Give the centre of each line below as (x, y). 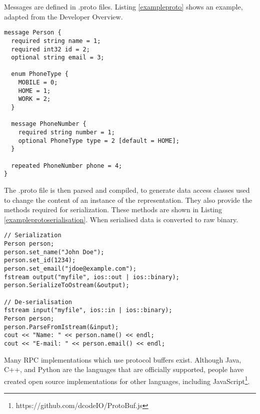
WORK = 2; (34, 99)
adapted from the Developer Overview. (63, 16)
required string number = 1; (66, 133)
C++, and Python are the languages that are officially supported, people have (124, 369)
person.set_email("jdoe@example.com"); (70, 269)
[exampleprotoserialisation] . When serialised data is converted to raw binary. (121, 219)
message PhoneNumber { (49, 124)
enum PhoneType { (40, 74)
